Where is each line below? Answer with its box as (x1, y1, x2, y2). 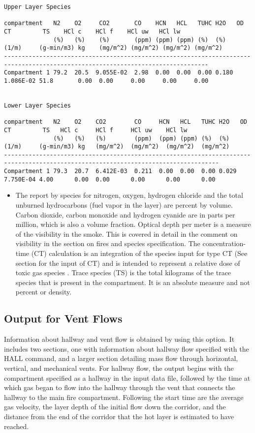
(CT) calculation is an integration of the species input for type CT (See (31, 248, 248, 258)
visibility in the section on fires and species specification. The (15, 238, 200, 249)
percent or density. (15, 287, 72, 297)
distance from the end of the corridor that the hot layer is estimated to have (4, 411, 234, 421)
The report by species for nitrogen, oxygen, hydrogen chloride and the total (15, 190, 243, 200)
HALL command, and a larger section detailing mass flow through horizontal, (4, 353, 238, 363)
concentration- (202, 238, 246, 249)
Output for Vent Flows (4, 311, 123, 326)
